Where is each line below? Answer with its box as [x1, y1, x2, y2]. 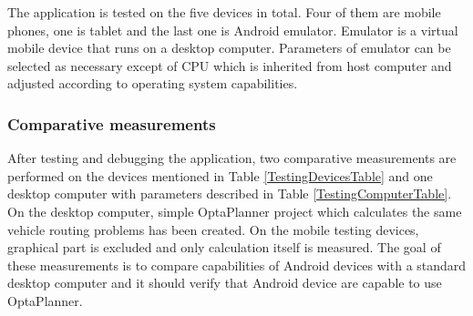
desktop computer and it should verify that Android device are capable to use [7, 273, 442, 292]
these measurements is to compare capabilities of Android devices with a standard [7, 255, 467, 274]
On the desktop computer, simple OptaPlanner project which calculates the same [7, 201, 462, 220]
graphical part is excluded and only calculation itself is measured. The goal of [7, 238, 441, 257]
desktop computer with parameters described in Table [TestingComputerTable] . [7, 184, 452, 203]
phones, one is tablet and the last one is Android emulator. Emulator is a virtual [7, 20, 458, 39]
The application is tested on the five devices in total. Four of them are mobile [7, 3, 441, 21]
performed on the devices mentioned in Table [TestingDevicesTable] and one [7, 166, 433, 185]
